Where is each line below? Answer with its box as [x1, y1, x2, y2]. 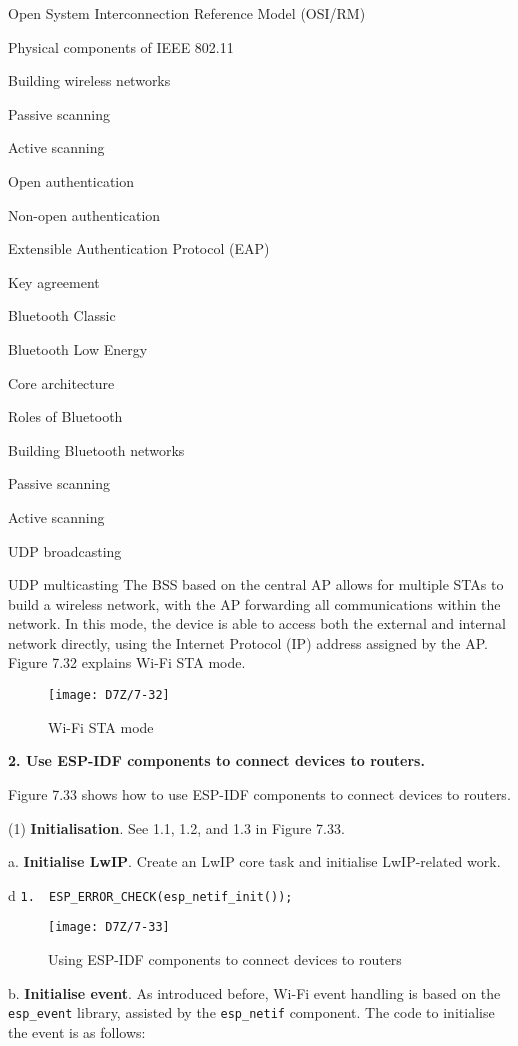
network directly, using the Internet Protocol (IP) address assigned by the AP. [8, 632, 488, 653]
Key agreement [8, 271, 100, 292]
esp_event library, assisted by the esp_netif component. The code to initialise [8, 1002, 495, 1023]
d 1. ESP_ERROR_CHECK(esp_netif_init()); [8, 884, 293, 905]
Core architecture [8, 372, 115, 393]
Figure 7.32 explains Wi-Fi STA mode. [8, 652, 246, 673]
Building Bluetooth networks [8, 439, 185, 460]
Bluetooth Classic [8, 305, 116, 326]
